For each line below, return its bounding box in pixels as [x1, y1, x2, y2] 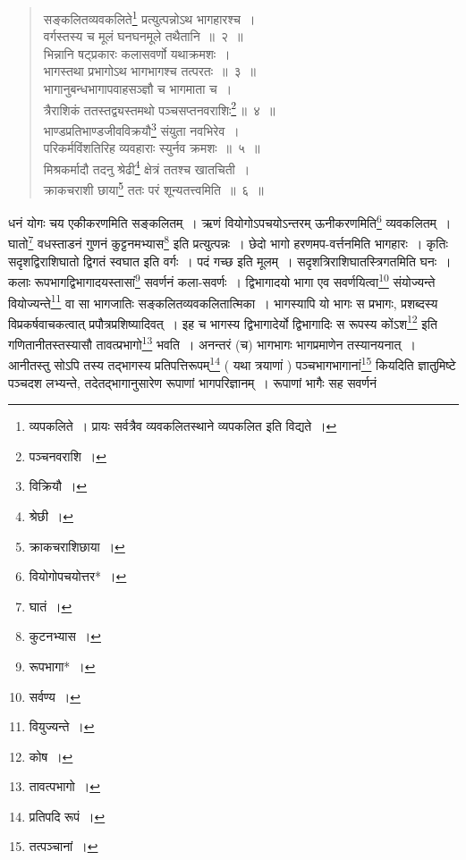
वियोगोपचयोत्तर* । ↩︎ [29, 567, 127, 586]
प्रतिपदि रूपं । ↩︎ [29, 806, 106, 825]
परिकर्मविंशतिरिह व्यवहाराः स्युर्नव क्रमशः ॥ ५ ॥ [43, 139, 260, 157]
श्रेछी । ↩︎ [29, 506, 73, 525]
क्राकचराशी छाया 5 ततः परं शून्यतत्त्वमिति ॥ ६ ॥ [43, 177, 264, 198]
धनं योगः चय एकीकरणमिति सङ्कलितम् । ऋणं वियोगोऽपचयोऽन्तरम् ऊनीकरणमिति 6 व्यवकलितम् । [8, 211, 452, 232]
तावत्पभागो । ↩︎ [29, 777, 100, 796]
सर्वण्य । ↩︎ [29, 687, 81, 705]
